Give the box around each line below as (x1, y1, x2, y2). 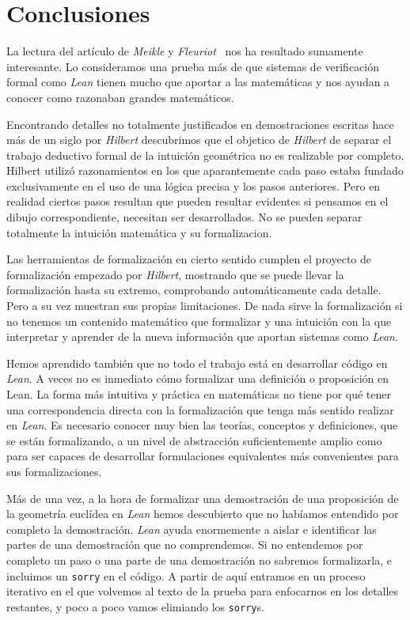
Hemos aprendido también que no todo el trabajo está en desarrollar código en (6, 354, 388, 371)
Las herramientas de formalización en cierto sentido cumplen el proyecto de (6, 251, 372, 267)
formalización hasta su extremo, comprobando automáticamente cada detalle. (6, 282, 382, 298)
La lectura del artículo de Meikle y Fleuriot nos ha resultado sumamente (6, 43, 363, 59)
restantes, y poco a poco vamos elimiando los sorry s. (6, 598, 264, 614)
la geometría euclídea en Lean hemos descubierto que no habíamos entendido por (6, 505, 399, 522)
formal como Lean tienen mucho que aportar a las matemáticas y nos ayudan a (6, 74, 390, 90)
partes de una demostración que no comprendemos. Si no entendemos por (6, 536, 363, 553)
